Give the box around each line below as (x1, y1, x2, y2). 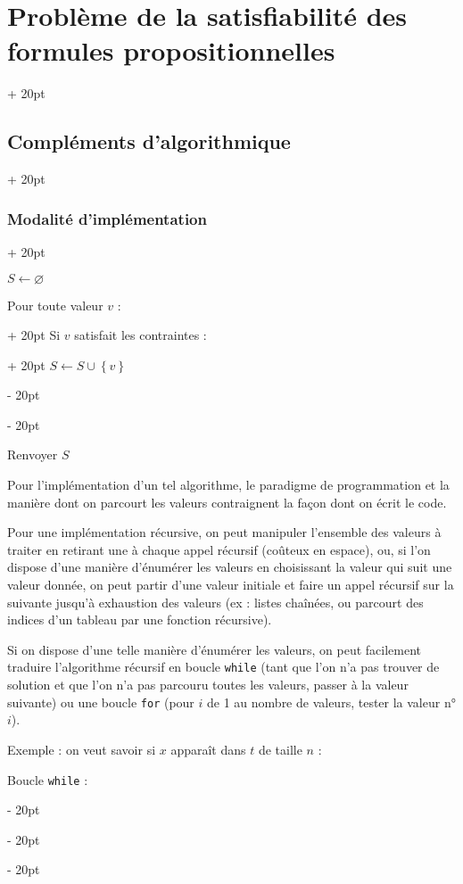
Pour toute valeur (7, 295, 103, 314)
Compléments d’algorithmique (7, 128, 291, 155)
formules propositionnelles (7, 32, 335, 69)
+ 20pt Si (7, 326, 61, 344)
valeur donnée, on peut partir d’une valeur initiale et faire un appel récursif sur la (7, 575, 454, 594)
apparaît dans (170, 739, 246, 758)
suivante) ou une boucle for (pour (7, 692, 194, 711)
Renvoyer (7, 445, 58, 464)
